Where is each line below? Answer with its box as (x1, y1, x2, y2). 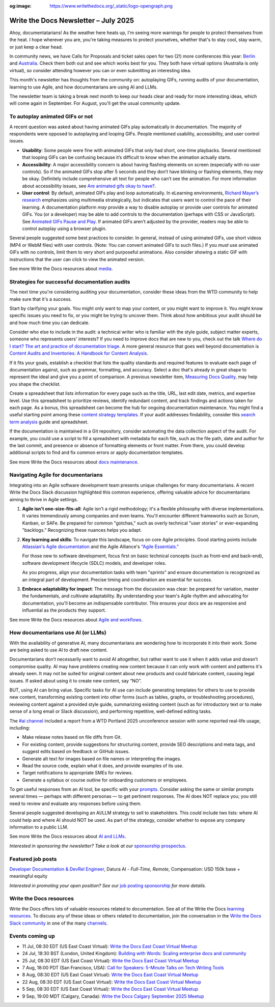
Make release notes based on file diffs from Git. (22, 734, 122, 740)
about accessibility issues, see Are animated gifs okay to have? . (22, 183, 156, 189)
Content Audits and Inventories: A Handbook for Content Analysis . (9, 350, 149, 356)
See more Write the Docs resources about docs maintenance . (9, 458, 139, 465)
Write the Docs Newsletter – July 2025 (9, 16, 134, 25)
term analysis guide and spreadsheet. (9, 419, 89, 425)
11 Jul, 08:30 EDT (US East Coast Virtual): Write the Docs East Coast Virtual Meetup (22, 943, 197, 949)
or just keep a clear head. (9, 44, 63, 50)
